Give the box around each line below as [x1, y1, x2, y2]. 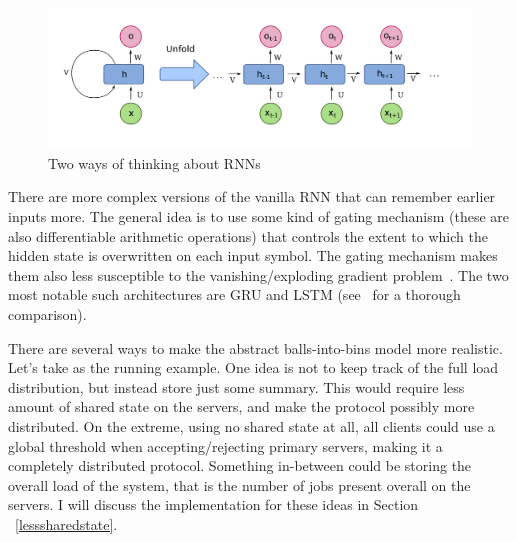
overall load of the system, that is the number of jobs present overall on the [8, 474, 471, 495]
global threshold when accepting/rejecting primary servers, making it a [8, 435, 443, 456]
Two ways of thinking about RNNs [48, 152, 261, 173]
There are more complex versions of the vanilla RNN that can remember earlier [8, 186, 496, 207]
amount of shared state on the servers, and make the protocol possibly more [8, 396, 475, 417]
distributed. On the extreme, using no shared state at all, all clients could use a [8, 415, 495, 436]
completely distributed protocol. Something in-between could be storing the [8, 455, 472, 476]
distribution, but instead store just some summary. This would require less [8, 376, 465, 397]
